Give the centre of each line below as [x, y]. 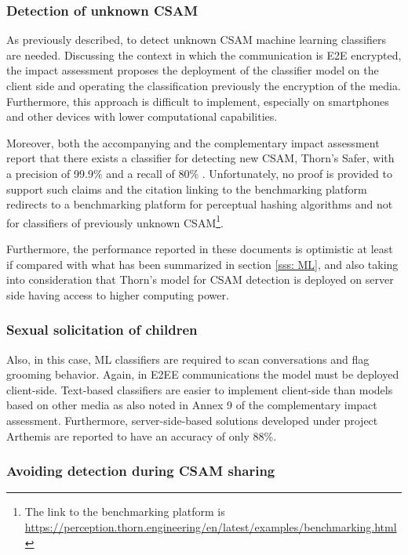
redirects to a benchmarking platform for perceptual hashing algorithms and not [200, 204]
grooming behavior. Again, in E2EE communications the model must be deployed [203, 374]
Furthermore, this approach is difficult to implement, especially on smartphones [198, 101]
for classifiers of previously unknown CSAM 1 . [115, 221]
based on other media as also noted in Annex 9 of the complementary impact [192, 405]
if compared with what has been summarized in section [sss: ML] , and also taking [202, 264]
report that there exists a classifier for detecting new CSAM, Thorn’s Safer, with [200, 158]
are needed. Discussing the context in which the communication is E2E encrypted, [204, 54]
